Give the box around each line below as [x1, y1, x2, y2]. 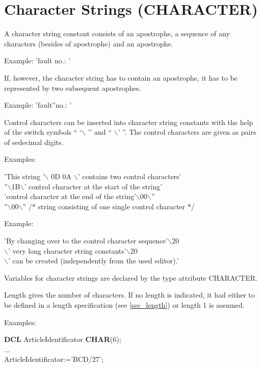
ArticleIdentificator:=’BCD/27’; [4, 354, 103, 364]
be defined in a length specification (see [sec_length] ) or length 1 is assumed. [4, 300, 245, 310]
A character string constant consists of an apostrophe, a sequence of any [4, 28, 230, 39]
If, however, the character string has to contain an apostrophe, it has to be [4, 72, 238, 83]
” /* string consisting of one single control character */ [22, 201, 195, 211]
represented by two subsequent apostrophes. [4, 82, 141, 93]
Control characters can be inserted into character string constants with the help [4, 116, 253, 127]
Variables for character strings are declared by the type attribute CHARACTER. [4, 272, 257, 283]
